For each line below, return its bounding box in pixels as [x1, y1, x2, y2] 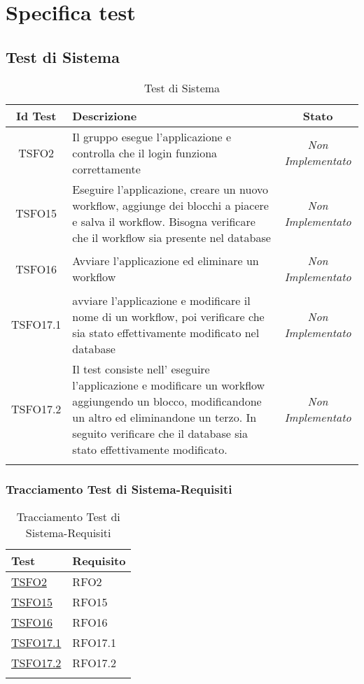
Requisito [72, 552, 126, 569]
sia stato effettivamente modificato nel [72, 324, 260, 341]
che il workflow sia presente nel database [72, 229, 271, 245]
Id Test [15, 107, 57, 124]
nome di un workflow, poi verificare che [72, 308, 265, 325]
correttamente [72, 160, 141, 177]
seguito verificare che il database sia [72, 425, 248, 441]
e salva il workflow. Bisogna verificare [72, 213, 255, 229]
